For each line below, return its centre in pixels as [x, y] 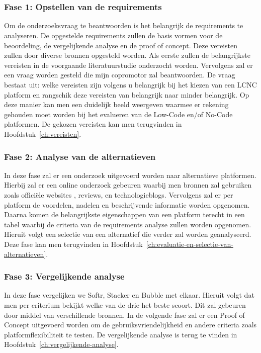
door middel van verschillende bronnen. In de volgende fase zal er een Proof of [124, 315]
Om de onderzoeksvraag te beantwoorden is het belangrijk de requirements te [124, 25]
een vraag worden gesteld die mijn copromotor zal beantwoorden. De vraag [120, 75]
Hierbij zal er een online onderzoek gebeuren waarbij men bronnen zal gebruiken [128, 185]
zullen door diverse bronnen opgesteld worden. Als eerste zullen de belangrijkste [127, 55]
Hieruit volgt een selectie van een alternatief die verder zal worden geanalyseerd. [128, 234]
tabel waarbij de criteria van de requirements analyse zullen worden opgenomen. [128, 224]
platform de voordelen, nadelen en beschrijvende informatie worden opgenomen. [127, 204]
